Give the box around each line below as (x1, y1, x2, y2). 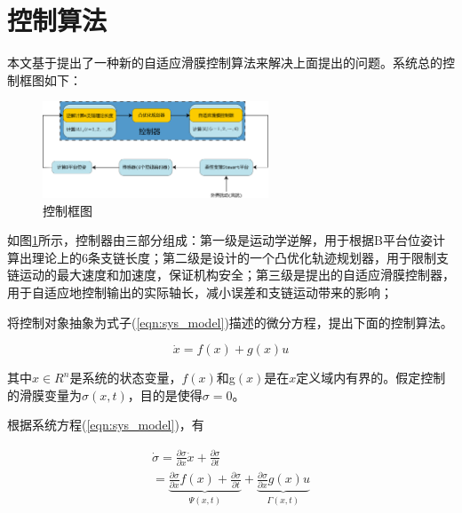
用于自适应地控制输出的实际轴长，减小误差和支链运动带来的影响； (7, 283, 393, 302)
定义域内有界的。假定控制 (296, 368, 446, 387)
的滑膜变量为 (7, 385, 82, 404)
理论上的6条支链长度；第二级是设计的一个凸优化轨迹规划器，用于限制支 (31, 248, 449, 266)
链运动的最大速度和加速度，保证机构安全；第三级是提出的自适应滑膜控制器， (7, 265, 455, 284)
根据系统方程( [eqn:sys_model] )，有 (7, 415, 204, 434)
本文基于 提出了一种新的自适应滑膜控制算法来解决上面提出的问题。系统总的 (7, 53, 442, 72)
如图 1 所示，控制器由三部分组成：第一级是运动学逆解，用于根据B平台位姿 (7, 231, 433, 249)
